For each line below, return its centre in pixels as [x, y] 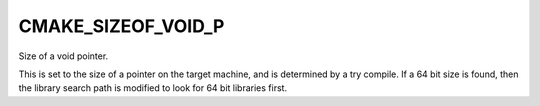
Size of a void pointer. [63, 56]
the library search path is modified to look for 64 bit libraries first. [153, 88]
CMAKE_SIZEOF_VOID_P [121, 26]
